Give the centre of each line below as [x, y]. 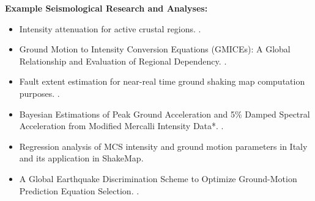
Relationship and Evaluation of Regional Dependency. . [123, 61]
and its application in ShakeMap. [81, 158]
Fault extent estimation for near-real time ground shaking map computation [162, 81]
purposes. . [39, 93]
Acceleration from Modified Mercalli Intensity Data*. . [121, 126]
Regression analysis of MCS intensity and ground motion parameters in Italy [163, 146]
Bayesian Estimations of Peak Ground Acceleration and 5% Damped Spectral [165, 114]
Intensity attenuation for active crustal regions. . [110, 28]
